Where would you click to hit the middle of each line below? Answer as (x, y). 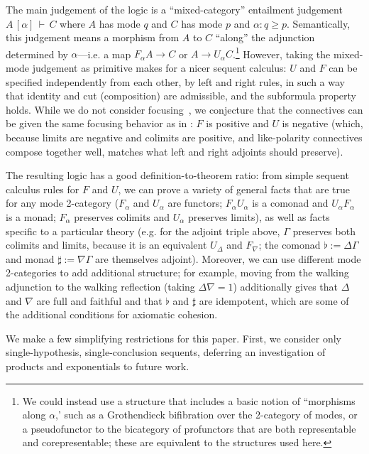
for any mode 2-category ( (62, 203)
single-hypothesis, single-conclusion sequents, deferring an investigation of (166, 352)
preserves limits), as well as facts (259, 216)
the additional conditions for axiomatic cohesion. (112, 314)
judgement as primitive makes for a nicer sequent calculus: (159, 68)
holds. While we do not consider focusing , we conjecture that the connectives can (184, 109)
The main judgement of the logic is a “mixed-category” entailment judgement (174, 9)
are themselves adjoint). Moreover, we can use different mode (228, 258)
